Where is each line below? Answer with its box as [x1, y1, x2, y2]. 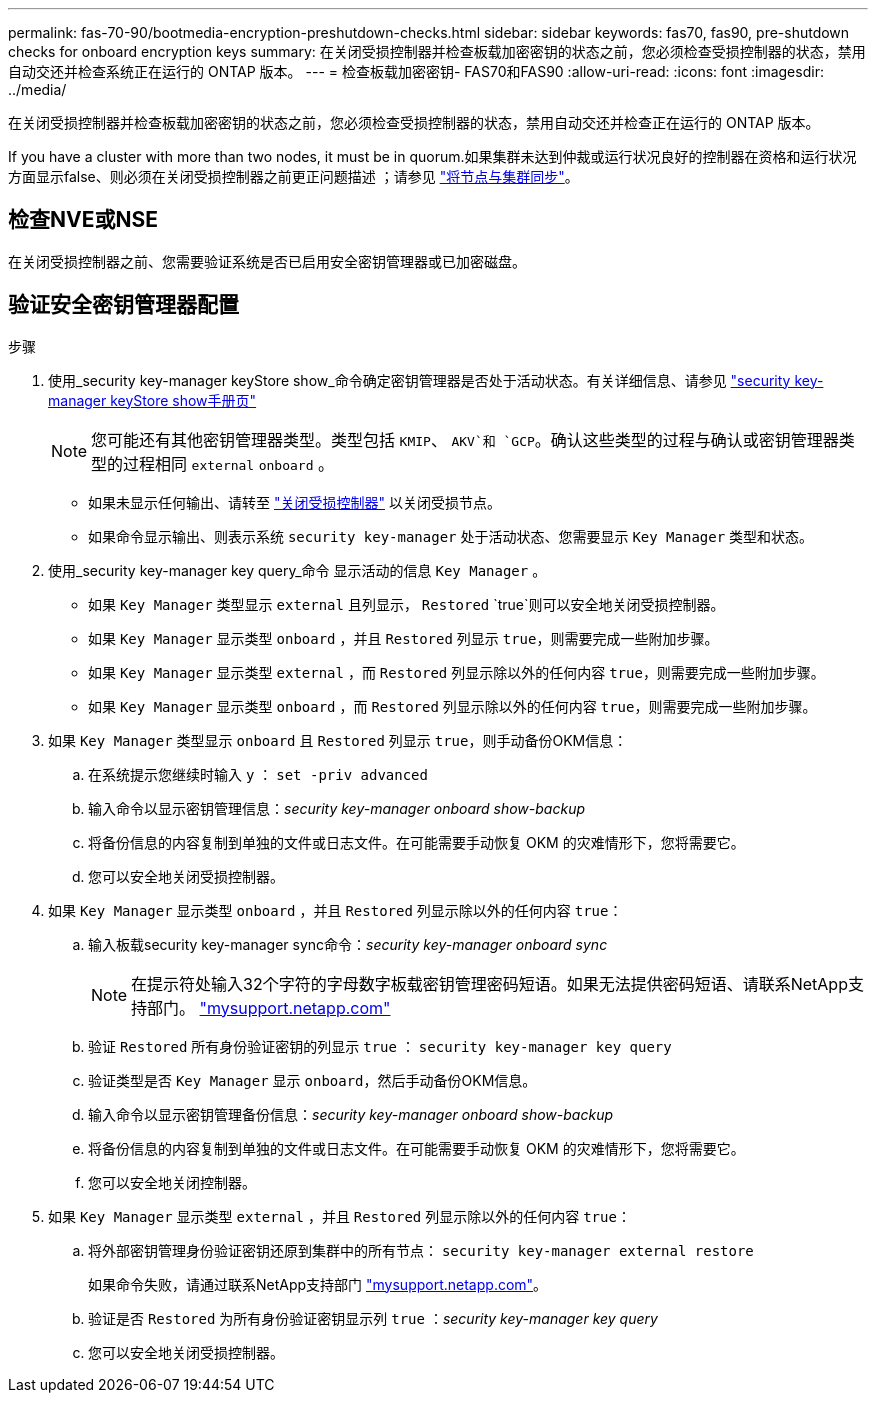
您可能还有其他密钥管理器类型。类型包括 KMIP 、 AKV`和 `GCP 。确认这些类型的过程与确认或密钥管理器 [91, 429, 839, 450]
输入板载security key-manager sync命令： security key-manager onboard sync [88, 935, 608, 953]
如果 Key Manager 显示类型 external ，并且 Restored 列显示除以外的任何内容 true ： [48, 1207, 631, 1225]
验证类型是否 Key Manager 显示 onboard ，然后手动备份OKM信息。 [88, 1071, 537, 1089]
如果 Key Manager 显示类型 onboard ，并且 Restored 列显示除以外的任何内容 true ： [48, 901, 623, 919]
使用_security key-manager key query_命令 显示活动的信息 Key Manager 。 [48, 561, 547, 579]
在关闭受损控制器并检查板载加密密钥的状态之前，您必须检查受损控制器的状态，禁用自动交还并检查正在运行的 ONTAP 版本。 [8, 114, 820, 131]
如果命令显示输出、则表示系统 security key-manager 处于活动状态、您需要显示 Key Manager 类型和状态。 [88, 527, 814, 545]
